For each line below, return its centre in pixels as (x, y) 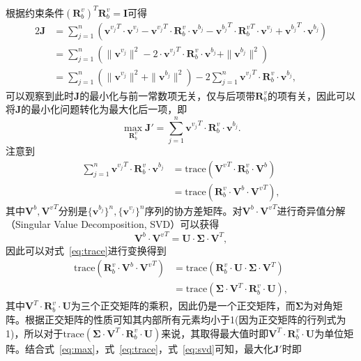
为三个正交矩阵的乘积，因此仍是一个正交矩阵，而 (183, 306)
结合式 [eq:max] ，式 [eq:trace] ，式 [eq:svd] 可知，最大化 (149, 348)
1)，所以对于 (34, 333)
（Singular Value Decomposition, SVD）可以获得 (113, 224)
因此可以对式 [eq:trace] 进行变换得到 (86, 250)
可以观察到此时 (40, 95)
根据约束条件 (35, 12)
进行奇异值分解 (311, 210)
